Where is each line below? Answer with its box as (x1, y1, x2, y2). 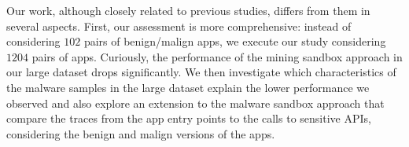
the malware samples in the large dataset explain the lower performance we (6, 79, 370, 95)
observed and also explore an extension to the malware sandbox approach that (6, 94, 385, 111)
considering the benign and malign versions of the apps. (6, 125, 275, 141)
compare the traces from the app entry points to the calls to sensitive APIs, (6, 110, 371, 127)
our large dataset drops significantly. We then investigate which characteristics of (6, 64, 396, 80)
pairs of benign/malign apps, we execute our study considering (83, 33, 386, 50)
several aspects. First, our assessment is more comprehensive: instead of (6, 17, 352, 34)
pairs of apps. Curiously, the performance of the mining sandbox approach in (31, 48, 403, 64)
